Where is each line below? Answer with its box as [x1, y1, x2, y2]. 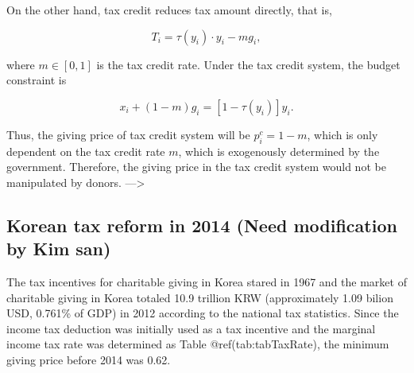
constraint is [6, 72, 67, 88]
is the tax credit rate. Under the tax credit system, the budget [96, 56, 400, 72]
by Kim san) [6, 236, 111, 261]
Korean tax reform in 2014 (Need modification [6, 212, 397, 237]
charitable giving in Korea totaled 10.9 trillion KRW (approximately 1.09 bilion [6, 289, 393, 305]
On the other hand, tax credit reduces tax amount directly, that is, [6, 2, 332, 17]
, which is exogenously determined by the [178, 142, 380, 159]
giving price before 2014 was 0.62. [6, 351, 171, 367]
